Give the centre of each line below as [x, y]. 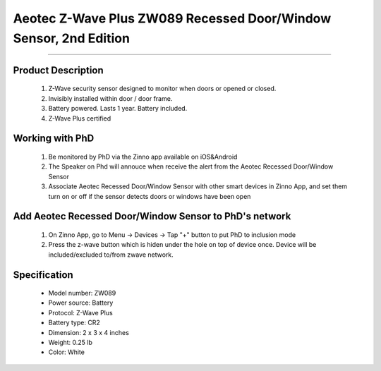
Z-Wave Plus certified [80, 118]
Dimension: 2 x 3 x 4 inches [89, 332]
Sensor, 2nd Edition [72, 38]
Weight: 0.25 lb [71, 343]
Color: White [66, 352]
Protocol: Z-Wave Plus [80, 312]
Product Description [58, 70]
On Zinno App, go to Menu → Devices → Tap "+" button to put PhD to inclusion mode [172, 235]
